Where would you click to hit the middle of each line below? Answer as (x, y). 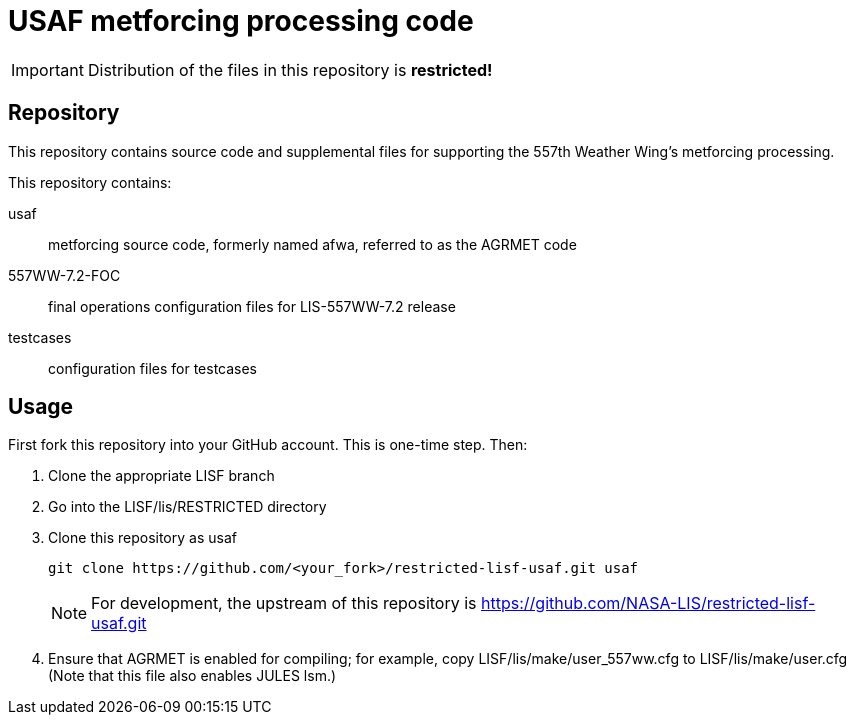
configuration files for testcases (153, 368)
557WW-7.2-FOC (64, 275)
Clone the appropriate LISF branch (161, 476)
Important (47, 69)
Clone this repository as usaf (142, 538)
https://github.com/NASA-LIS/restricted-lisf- (648, 603)
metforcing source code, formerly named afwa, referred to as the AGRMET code (312, 244)
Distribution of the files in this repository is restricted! (290, 69)
